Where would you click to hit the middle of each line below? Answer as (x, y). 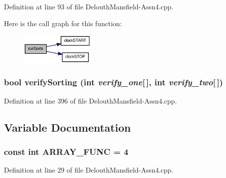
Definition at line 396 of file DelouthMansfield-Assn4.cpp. (91, 100)
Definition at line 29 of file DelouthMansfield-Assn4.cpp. (89, 170)
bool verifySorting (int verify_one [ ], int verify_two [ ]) (113, 82)
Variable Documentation (67, 127)
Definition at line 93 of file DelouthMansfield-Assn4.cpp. (89, 6)
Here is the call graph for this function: (63, 23)
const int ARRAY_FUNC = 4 (66, 151)
